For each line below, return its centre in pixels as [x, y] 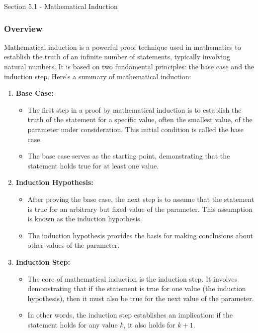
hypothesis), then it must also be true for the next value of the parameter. [141, 298]
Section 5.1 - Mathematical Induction [61, 6]
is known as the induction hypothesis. [85, 219]
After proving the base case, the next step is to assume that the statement [141, 199]
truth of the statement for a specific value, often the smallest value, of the [140, 119]
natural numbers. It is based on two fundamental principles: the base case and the [129, 66]
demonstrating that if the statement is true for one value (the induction [137, 288]
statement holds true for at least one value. [93, 165]
